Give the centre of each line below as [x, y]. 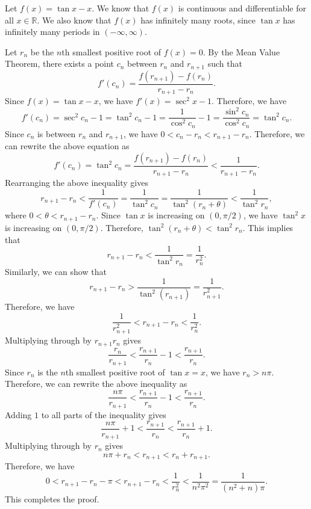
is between [56, 133]
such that [225, 63]
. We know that [121, 8]
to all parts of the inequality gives [104, 414]
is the [48, 372]
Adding [18, 414]
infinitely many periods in [52, 32]
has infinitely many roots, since [198, 20]
